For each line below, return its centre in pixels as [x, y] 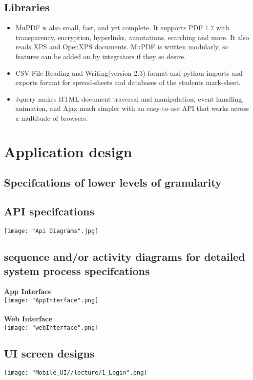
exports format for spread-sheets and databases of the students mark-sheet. [128, 82]
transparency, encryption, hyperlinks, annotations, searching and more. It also [132, 37]
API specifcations [49, 211]
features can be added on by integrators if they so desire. [101, 56]
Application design [68, 151]
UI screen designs [49, 353]
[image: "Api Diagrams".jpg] [51, 231]
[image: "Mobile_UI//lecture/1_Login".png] [76, 373]
